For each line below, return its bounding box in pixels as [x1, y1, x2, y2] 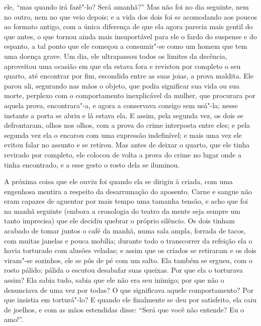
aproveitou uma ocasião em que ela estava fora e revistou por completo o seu [4, 60, 241, 71]
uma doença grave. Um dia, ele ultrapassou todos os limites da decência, [4, 50, 227, 61]
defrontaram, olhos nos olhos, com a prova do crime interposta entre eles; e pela [4, 120, 250, 130]
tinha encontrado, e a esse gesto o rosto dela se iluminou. [4, 159, 180, 170]
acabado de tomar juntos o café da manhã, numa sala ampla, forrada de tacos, [4, 225, 246, 236]
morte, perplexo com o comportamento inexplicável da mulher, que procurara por [4, 90, 255, 101]
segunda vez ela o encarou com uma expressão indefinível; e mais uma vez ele [4, 129, 242, 140]
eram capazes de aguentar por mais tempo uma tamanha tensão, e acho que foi [4, 196, 248, 206]
